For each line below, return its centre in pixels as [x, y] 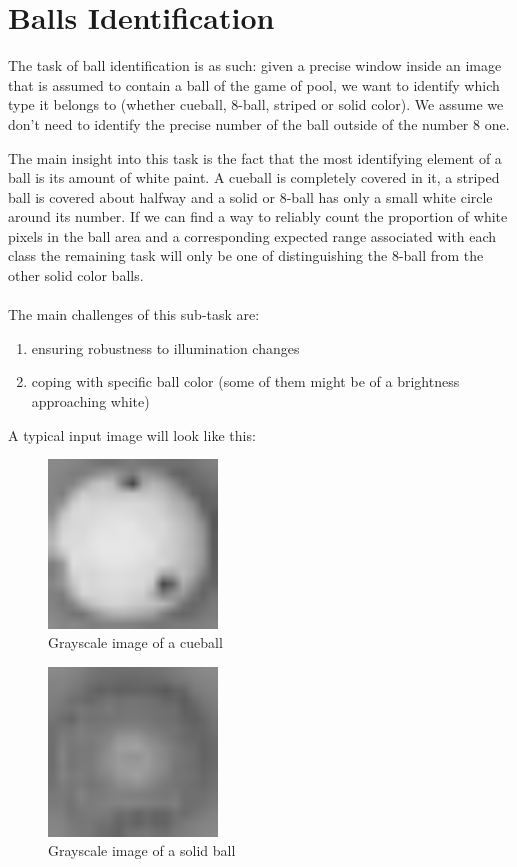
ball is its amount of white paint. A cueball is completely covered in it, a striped [254, 177]
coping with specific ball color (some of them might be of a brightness [245, 381]
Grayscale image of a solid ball [142, 850]
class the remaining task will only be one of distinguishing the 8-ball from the [246, 255]
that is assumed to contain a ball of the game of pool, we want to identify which [254, 84]
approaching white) [90, 401]
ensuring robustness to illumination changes [165, 347]
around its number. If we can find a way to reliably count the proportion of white [258, 216]
